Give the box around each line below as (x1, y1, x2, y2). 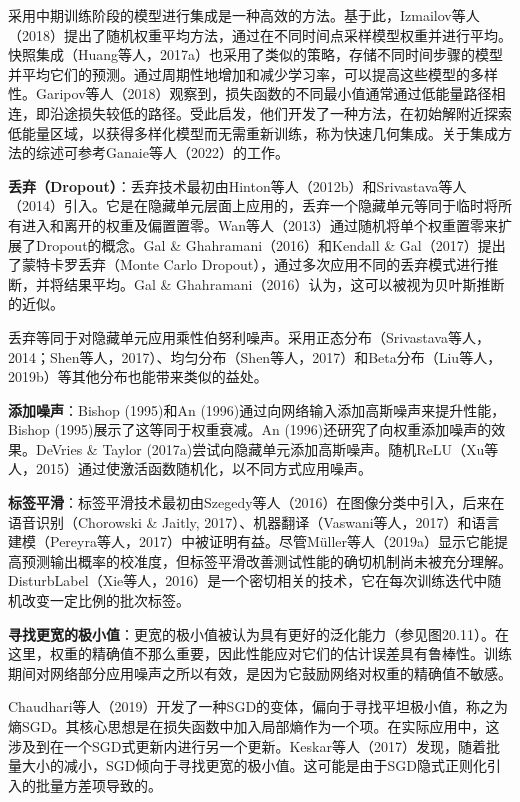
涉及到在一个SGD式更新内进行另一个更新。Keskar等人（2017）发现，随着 (8, 735, 486, 756)
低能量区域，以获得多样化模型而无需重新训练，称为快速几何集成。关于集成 (8, 122, 498, 143)
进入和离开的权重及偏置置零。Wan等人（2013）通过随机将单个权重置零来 (21, 214, 499, 235)
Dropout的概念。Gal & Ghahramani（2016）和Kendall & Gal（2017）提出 (35, 234, 506, 255)
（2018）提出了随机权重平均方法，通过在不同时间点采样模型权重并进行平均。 (8, 24, 512, 45)
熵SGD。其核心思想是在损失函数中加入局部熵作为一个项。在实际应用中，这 (8, 716, 500, 736)
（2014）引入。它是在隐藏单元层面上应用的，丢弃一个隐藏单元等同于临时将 (8, 195, 498, 216)
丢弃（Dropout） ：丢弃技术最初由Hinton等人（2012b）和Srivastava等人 (8, 175, 467, 196)
